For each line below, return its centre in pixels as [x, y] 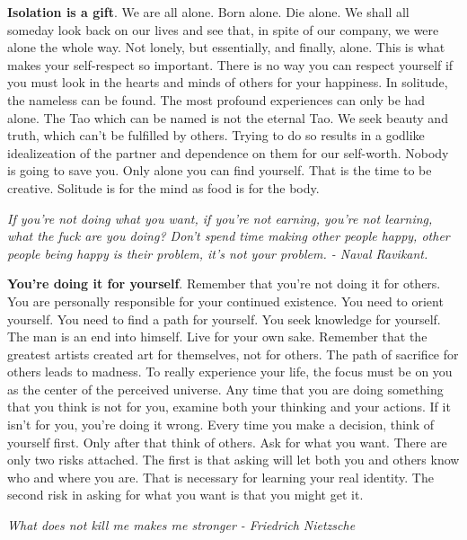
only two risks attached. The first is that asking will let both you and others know [233, 460]
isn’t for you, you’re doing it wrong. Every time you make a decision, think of [220, 425]
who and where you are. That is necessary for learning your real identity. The [220, 477]
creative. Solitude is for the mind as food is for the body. [163, 187]
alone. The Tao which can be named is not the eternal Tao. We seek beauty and [228, 117]
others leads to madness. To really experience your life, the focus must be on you [230, 372]
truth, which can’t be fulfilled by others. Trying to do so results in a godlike [216, 135]
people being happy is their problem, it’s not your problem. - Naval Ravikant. [218, 253]
